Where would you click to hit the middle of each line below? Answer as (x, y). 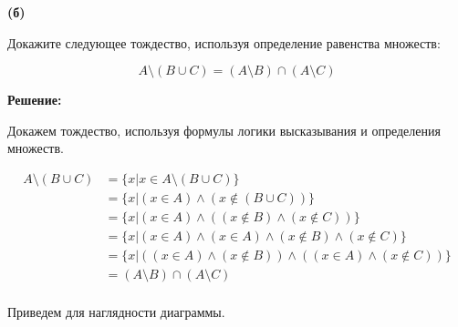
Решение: (35, 100)
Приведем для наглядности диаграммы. (116, 312)
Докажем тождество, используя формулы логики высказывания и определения (224, 130)
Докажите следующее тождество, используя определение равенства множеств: (224, 42)
